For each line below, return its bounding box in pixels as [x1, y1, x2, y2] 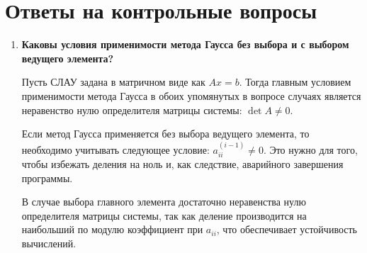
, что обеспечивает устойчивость [216, 222, 357, 237]
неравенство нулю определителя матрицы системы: [21, 102, 242, 117]
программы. [21, 170, 73, 185]
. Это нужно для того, [263, 142, 358, 157]
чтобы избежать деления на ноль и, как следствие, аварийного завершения [21, 156, 344, 171]
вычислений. [21, 235, 77, 250]
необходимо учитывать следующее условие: [21, 142, 210, 157]
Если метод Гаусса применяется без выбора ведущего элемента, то [21, 126, 310, 141]
